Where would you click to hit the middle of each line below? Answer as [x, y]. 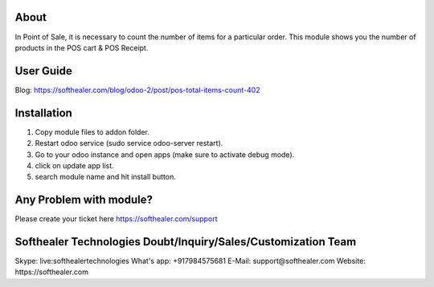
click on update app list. [74, 165]
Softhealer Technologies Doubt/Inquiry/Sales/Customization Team [186, 242]
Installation [43, 113]
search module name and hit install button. [105, 177]
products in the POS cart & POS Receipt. [82, 47]
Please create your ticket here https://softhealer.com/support [116, 219]
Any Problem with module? [84, 200]
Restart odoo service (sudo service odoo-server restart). [129, 143]
